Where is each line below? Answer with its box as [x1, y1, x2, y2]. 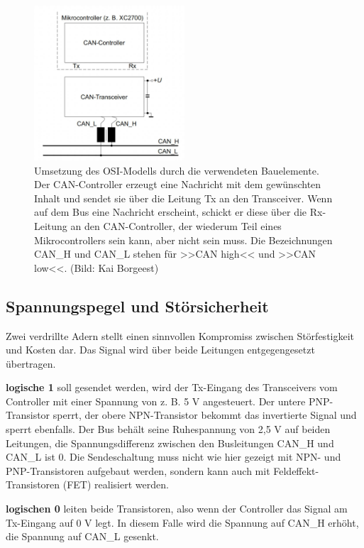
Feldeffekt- [273, 463, 319, 478]
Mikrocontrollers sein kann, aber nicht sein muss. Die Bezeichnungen [34, 232, 333, 247]
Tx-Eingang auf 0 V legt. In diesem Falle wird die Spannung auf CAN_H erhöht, [6, 515, 359, 530]
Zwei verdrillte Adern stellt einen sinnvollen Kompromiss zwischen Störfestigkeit [6, 328, 355, 343]
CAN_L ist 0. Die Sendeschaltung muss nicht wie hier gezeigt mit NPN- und [6, 449, 341, 464]
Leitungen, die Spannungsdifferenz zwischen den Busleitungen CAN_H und [6, 435, 334, 450]
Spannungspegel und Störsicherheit [6, 295, 269, 317]
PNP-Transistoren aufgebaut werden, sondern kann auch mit [6, 463, 270, 478]
